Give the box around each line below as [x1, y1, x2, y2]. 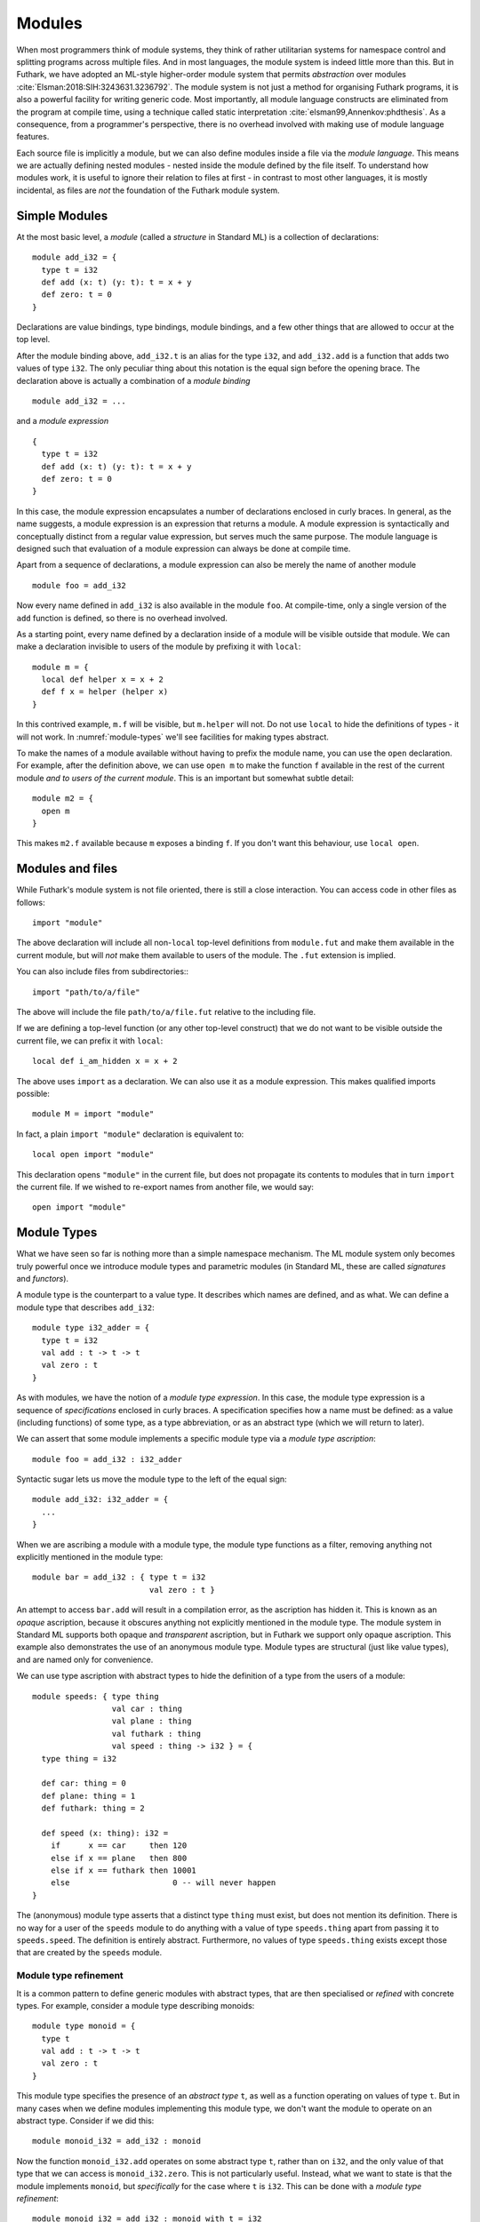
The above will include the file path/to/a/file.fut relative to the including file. [16, 1007, 316, 1018]
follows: [16, 897, 45, 907]
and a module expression [16, 416, 109, 427]
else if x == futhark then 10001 [50, 1866, 197, 1875]
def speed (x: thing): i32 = [41, 1827, 169, 1838]
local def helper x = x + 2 [41, 675, 164, 684]
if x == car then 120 [50, 1841, 188, 1850]
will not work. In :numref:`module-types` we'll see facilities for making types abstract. [16, 731, 329, 742]
